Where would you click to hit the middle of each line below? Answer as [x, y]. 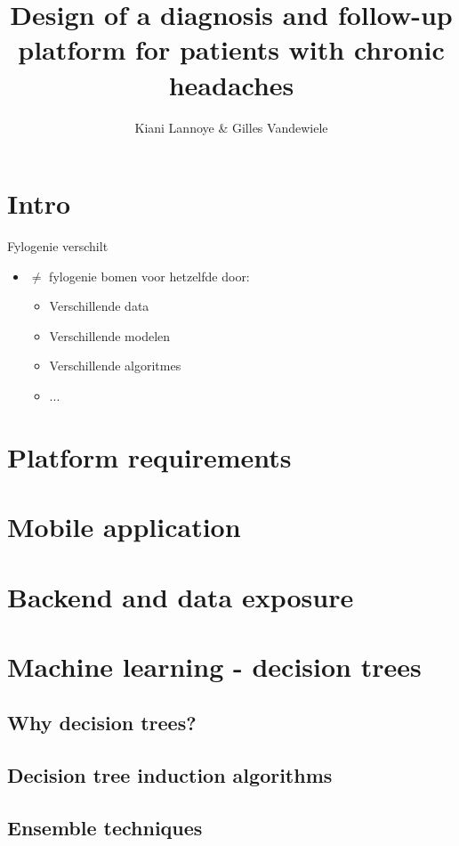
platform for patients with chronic [231, 49]
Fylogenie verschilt [58, 246]
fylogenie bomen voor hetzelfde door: [149, 276]
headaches [231, 84]
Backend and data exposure [181, 596]
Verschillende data [99, 306]
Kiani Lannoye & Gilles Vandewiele [231, 127]
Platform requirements [149, 456]
